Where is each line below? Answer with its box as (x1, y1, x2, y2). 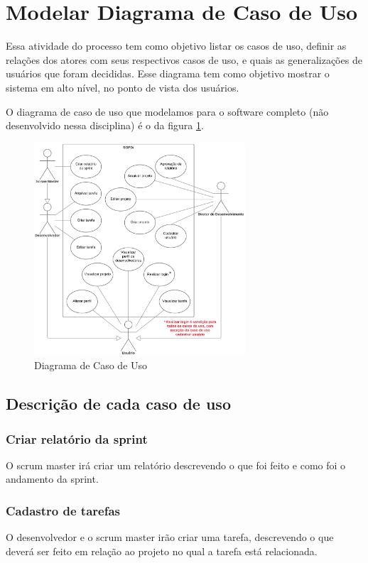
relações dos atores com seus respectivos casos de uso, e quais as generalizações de (6, 52, 362, 67)
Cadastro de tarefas (6, 502, 120, 519)
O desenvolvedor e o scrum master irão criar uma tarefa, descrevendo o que (6, 530, 334, 545)
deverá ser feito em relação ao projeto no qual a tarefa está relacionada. (6, 543, 318, 558)
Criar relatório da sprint (6, 430, 148, 447)
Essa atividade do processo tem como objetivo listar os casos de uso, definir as (6, 38, 347, 53)
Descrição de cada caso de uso (6, 393, 231, 415)
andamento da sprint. (6, 471, 99, 486)
